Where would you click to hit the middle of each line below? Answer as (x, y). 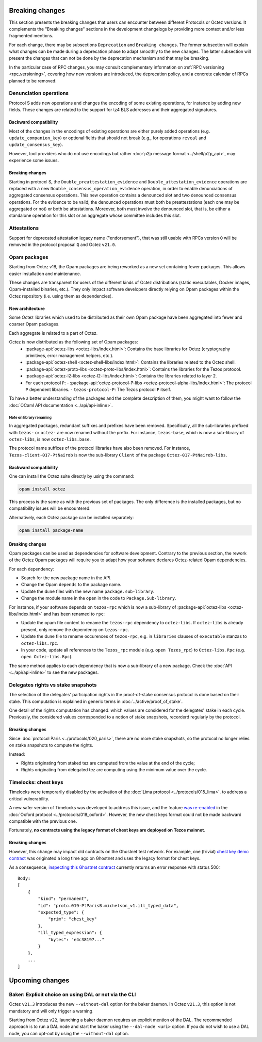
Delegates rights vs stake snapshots (53, 685)
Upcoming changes (39, 980)
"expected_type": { (61, 912)
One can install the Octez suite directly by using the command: (72, 476)
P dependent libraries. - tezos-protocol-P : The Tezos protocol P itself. (98, 390)
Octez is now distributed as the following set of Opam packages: (74, 342)
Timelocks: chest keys (36, 782)
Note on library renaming (30, 417)
